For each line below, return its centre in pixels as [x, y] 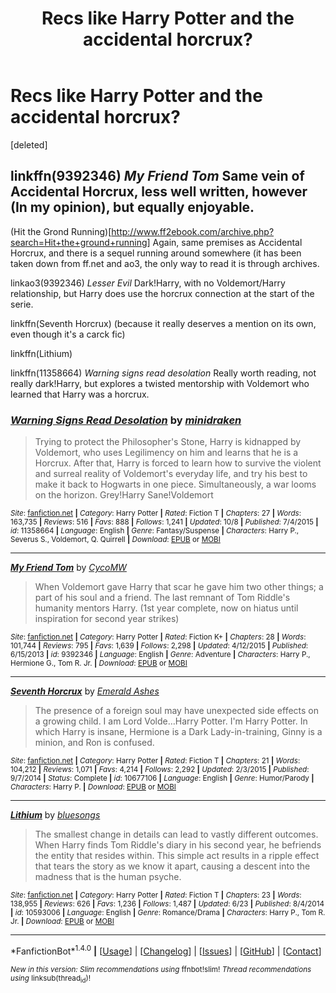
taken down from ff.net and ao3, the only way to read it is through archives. [165, 263]
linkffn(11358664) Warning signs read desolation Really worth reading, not [163, 373]
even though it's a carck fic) [68, 334]
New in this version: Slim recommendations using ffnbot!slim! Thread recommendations [161, 969]
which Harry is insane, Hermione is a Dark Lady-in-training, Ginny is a [178, 732]
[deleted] [29, 144]
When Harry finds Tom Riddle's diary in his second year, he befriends [178, 845]
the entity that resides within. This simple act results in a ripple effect [177, 856]
